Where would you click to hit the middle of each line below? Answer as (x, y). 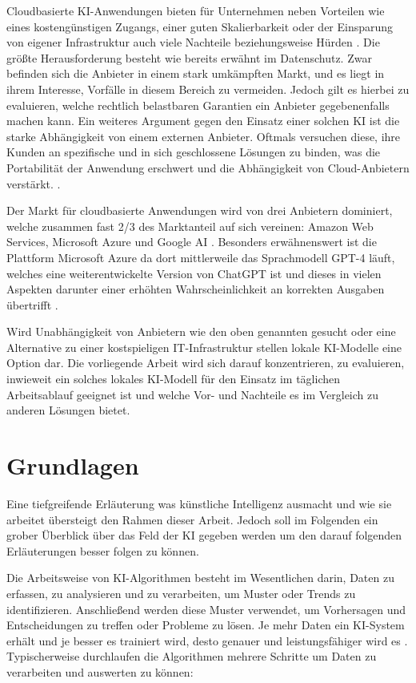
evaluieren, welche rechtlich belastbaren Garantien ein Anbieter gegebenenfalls (198, 105)
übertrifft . (32, 304)
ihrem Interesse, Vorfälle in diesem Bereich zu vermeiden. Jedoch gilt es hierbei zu (208, 89)
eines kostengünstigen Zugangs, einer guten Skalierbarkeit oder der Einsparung (200, 26)
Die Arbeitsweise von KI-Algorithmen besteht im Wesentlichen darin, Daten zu (200, 578)
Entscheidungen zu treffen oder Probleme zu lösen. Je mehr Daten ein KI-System (206, 625)
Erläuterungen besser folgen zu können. (103, 550)
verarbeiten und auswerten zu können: (100, 671)
